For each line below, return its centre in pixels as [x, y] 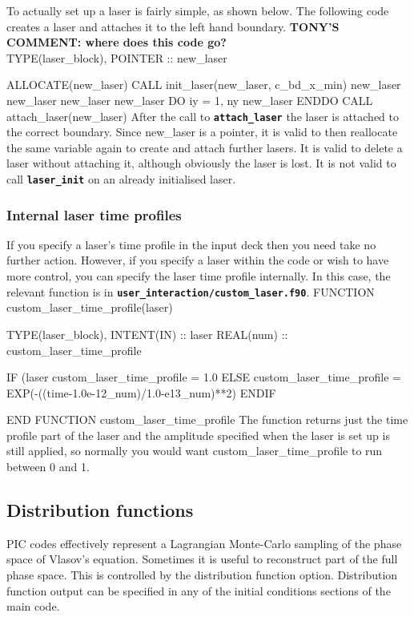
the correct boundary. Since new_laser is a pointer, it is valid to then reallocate [202, 132]
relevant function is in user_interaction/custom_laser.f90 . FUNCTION [191, 291]
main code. [33, 606]
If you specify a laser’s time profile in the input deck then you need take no [191, 244]
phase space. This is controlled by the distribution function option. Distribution [202, 575]
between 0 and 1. [48, 467]
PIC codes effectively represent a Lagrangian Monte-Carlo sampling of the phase [204, 543]
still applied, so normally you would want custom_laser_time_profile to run [195, 451]
